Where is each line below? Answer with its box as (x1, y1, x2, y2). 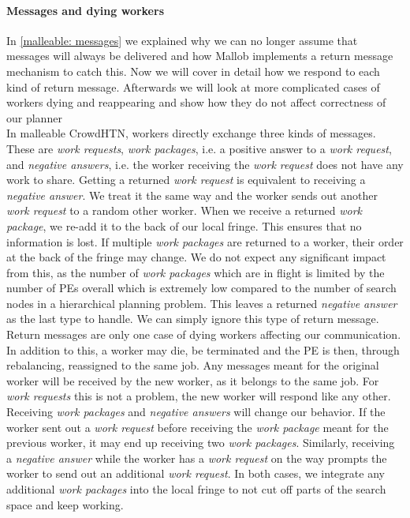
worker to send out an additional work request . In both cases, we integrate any (6, 465, 385, 482)
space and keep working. (6, 496, 124, 512)
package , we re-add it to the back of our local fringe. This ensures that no (6, 217, 362, 234)
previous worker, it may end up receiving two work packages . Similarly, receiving (6, 434, 395, 451)
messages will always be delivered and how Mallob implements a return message (6, 47, 393, 64)
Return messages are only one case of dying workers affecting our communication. (6, 326, 401, 343)
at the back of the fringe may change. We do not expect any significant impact (6, 249, 386, 265)
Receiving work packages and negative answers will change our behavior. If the (6, 404, 386, 420)
